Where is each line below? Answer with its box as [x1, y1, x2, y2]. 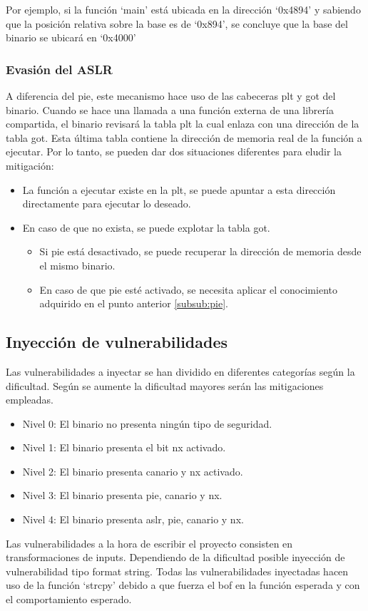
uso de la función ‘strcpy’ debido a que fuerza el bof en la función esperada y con [6, 577, 360, 592]
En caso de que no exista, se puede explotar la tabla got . [22, 220, 270, 235]
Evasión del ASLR [6, 60, 113, 78]
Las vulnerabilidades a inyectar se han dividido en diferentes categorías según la [6, 364, 355, 379]
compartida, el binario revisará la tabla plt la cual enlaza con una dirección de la [6, 116, 359, 131]
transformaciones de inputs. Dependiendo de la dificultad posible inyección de [6, 550, 345, 565]
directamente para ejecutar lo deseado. [22, 196, 191, 211]
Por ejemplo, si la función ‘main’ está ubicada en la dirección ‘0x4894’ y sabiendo [6, 2, 361, 16]
